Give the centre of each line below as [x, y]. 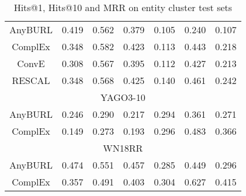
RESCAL [31, 80]
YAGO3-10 [123, 97]
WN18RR [123, 148]
